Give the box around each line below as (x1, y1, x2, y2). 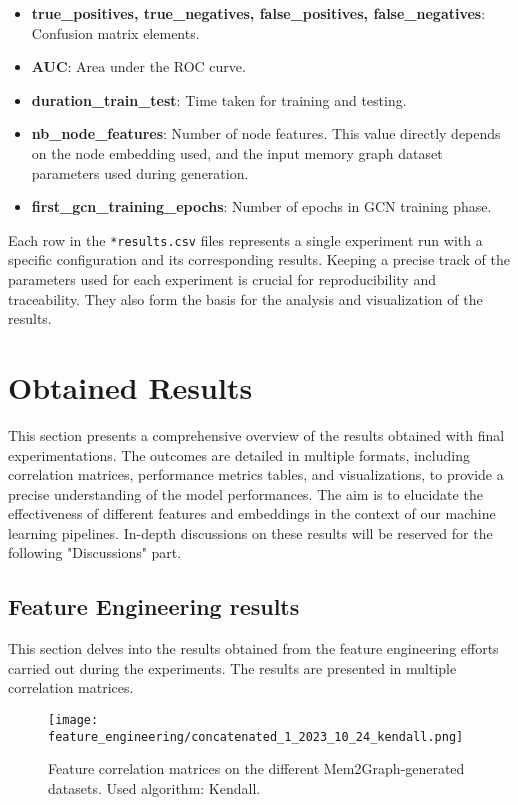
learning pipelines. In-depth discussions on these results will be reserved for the (8, 522, 493, 543)
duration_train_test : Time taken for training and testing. (31, 89, 407, 110)
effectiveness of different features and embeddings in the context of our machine (8, 503, 496, 524)
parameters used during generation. (31, 162, 249, 183)
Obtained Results (8, 366, 253, 407)
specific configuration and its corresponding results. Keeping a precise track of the (8, 249, 510, 270)
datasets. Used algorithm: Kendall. (48, 777, 261, 798)
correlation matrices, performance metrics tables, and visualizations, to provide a (8, 464, 504, 485)
